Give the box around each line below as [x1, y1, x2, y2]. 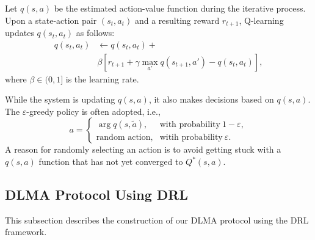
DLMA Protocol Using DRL [5, 185, 189, 204]
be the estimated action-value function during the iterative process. [54, 2, 306, 14]
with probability [159, 120, 220, 129]
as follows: [76, 26, 115, 39]
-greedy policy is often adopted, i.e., [26, 104, 161, 117]
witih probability [159, 133, 223, 142]
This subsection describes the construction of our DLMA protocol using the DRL [5, 213, 309, 226]
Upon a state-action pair [5, 13, 97, 26]
